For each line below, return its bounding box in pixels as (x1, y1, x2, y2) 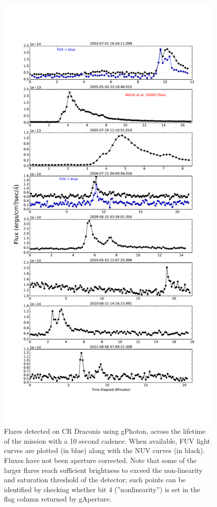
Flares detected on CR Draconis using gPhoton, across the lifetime (4, 426, 206, 436)
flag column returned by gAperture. (4, 494, 111, 504)
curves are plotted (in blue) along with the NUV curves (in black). (4, 445, 205, 456)
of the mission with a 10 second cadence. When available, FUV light (4, 435, 211, 446)
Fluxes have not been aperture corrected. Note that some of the (4, 455, 197, 465)
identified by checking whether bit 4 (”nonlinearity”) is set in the (4, 484, 200, 494)
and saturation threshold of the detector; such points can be (4, 474, 185, 485)
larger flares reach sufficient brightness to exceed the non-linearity (4, 464, 203, 475)
